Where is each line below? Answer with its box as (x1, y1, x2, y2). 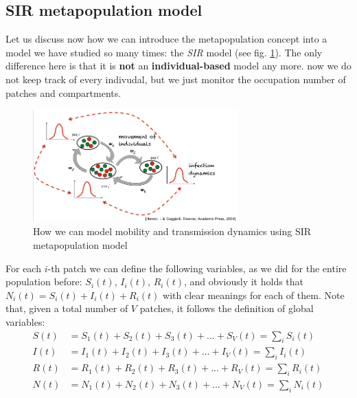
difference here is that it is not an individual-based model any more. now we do (5, 58, 352, 73)
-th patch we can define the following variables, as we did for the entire (47, 261, 347, 275)
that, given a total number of (5, 301, 128, 316)
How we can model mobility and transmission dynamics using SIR (33, 224, 312, 239)
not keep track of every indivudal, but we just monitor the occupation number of (5, 71, 346, 86)
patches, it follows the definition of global (139, 301, 314, 316)
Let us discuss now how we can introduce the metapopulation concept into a (5, 32, 327, 46)
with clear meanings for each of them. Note (163, 287, 345, 302)
